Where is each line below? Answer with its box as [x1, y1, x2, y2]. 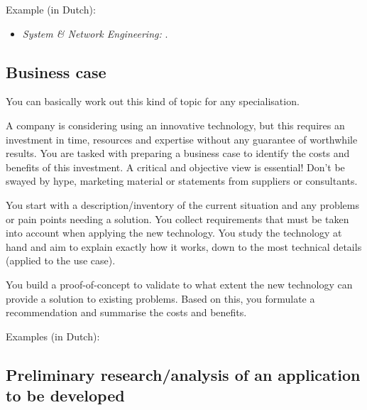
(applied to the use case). [6, 253, 116, 268]
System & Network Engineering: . [22, 26, 168, 41]
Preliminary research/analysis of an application [6, 363, 361, 385]
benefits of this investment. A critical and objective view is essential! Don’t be [6, 159, 345, 174]
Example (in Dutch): [6, 2, 96, 16]
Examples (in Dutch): [6, 328, 100, 343]
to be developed [6, 384, 125, 406]
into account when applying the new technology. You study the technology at [6, 225, 342, 240]
